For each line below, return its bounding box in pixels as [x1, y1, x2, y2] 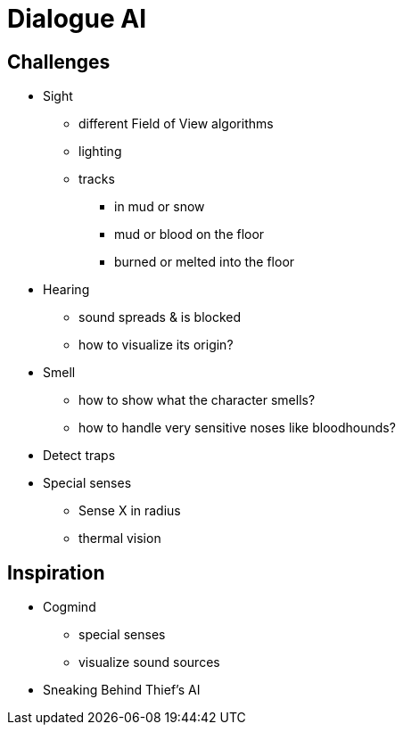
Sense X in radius [78, 503, 181, 519]
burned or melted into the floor [114, 254, 295, 270]
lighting [78, 144, 122, 160]
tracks [78, 171, 115, 187]
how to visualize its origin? [78, 337, 234, 353]
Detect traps [43, 448, 116, 464]
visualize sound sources [78, 654, 220, 670]
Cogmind [43, 599, 96, 615]
